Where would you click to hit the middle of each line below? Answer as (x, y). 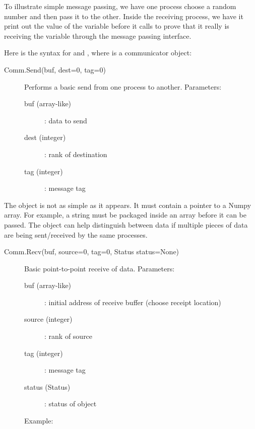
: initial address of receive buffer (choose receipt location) (133, 302)
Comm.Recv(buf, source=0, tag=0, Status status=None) (92, 252)
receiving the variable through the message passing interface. (98, 35)
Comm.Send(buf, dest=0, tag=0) (55, 69)
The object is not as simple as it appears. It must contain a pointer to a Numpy (128, 205)
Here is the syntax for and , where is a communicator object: (98, 53)
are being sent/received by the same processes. (76, 234)
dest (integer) (45, 137)
